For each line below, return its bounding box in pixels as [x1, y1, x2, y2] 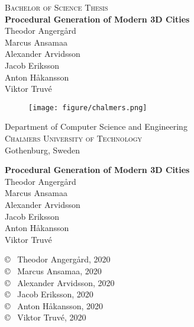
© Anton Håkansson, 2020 [5, 299, 104, 312]
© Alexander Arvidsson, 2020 [5, 276, 115, 288]
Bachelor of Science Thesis [5, 1, 108, 13]
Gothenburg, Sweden [5, 143, 80, 156]
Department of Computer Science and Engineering [5, 120, 187, 133]
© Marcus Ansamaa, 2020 [5, 264, 102, 277]
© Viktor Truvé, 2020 [5, 311, 86, 323]
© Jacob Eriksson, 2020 [5, 288, 93, 300]
